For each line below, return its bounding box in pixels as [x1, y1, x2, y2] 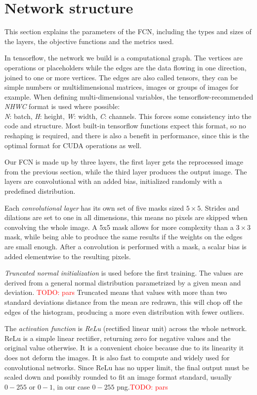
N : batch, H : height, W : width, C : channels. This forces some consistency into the [4, 111, 252, 121]
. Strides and [201, 202, 240, 213]
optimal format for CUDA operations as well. [4, 140, 142, 150]
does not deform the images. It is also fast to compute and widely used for [4, 352, 230, 362]
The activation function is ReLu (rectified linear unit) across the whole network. [4, 323, 247, 334]
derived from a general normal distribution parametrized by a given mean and [4, 277, 241, 287]
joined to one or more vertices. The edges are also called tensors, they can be [4, 72, 238, 82]
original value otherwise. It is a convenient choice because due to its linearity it [4, 342, 244, 353]
